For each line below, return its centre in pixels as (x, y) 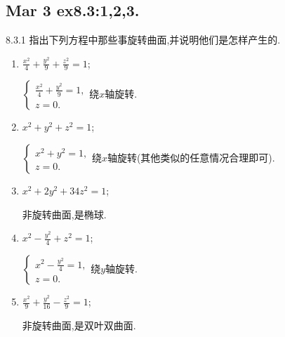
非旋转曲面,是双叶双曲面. (79, 325)
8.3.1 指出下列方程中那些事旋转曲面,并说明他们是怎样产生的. (143, 39)
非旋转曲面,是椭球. (64, 214)
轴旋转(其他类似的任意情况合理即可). (191, 158)
